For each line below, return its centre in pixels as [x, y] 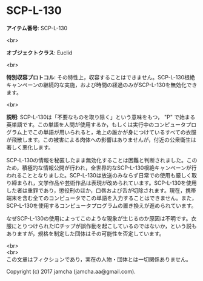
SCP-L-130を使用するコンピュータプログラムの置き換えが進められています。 [101, 205]
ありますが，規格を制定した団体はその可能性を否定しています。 [85, 233]
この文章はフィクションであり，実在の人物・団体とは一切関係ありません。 [99, 259]
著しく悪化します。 [30, 147]
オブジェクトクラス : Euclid [39, 53]
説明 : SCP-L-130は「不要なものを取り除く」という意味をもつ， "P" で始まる [101, 117]
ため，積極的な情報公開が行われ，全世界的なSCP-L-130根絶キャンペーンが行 [101, 168]
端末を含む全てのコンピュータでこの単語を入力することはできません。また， [102, 198]
